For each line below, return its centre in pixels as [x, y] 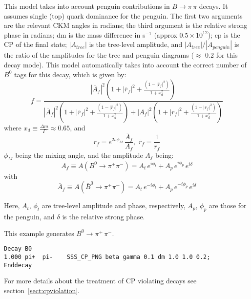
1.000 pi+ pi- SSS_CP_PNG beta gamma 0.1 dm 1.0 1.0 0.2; [107, 257]
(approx [166, 34]
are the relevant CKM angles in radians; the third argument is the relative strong [126, 25]
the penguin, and [29, 217]
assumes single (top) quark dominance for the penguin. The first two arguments [123, 15]
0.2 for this [221, 55]
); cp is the [224, 34]
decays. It [213, 6]
